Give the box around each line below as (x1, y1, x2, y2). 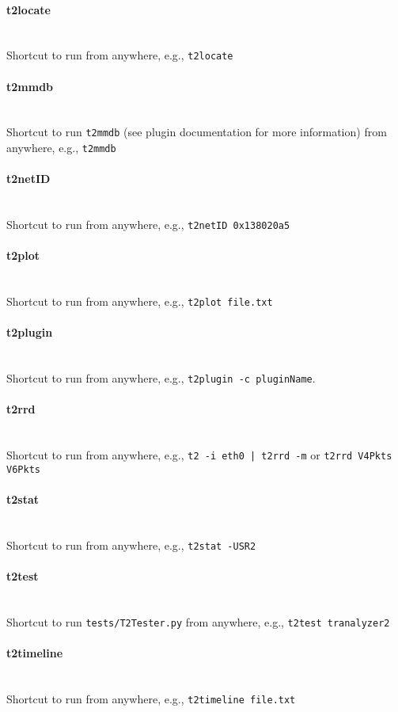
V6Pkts (6, 463, 40, 475)
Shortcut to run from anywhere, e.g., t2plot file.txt (6, 293, 273, 310)
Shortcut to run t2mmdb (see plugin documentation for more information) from (6, 124, 387, 140)
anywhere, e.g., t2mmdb (6, 139, 116, 156)
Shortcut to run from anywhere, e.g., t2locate (6, 47, 233, 63)
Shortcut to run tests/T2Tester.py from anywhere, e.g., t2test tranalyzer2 (6, 614, 390, 630)
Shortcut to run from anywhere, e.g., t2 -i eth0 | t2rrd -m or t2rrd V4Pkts (6, 447, 392, 463)
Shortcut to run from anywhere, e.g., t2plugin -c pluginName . (6, 370, 316, 386)
